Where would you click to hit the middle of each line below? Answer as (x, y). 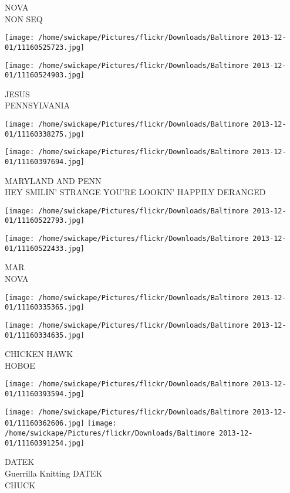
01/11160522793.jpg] (45, 221)
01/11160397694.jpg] (45, 161)
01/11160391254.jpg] (45, 443)
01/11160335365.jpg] (45, 307)
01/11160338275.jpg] (45, 134)
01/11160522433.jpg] (45, 248)
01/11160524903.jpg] (45, 75)
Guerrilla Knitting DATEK (54, 473)
